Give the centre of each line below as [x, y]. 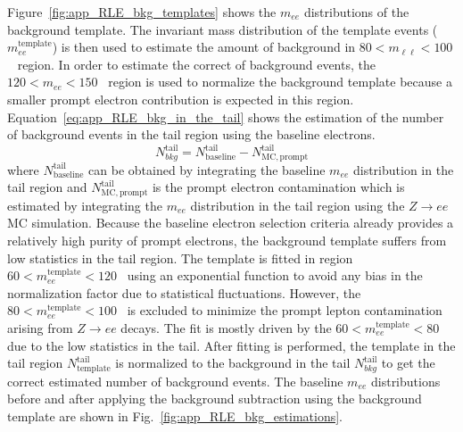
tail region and [47, 187]
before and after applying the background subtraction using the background [215, 399]
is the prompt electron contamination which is [278, 187]
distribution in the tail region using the [298, 205]
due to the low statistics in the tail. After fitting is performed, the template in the [231, 345]
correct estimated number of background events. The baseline [175, 381]
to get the [408, 363]
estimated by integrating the [85, 205]
